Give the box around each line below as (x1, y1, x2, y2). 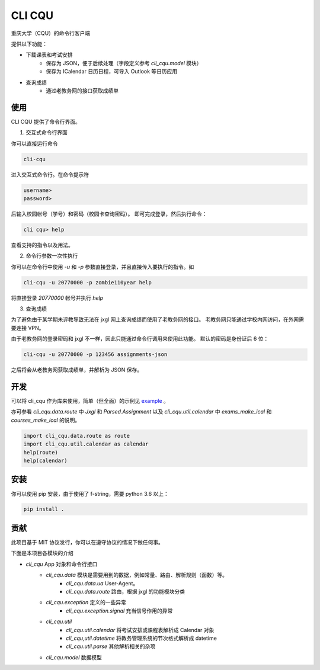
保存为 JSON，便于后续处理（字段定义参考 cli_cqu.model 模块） (46, 59, 202, 66)
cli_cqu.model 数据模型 (46, 653, 102, 661)
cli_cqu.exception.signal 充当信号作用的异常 (66, 607, 173, 614)
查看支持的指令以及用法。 (11, 241, 73, 248)
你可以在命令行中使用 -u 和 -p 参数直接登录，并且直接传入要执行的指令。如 (11, 263, 194, 270)
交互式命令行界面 (25, 129, 68, 136)
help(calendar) (23, 457, 68, 464)
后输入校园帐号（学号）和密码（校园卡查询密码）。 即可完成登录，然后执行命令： (11, 210, 207, 217)
